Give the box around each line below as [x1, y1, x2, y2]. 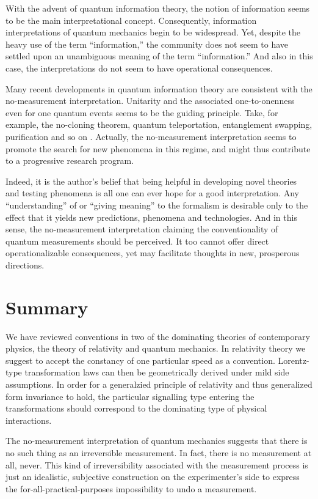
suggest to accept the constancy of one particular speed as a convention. [5, 353, 275, 366]
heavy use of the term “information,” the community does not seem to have [5, 37, 289, 50]
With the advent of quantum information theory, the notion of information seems [5, 2, 310, 14]
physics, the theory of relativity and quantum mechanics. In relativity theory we [5, 342, 306, 355]
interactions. [5, 413, 52, 426]
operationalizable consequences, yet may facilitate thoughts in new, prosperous [5, 246, 300, 259]
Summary [5, 294, 89, 319]
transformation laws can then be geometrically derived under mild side [24, 366, 289, 379]
